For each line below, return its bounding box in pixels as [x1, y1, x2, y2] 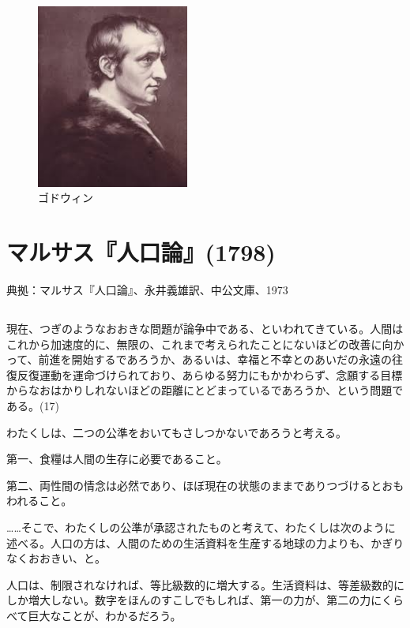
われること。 [6, 492, 73, 509]
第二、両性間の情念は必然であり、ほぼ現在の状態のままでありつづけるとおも [6, 477, 404, 493]
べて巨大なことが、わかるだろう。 [6, 607, 182, 623]
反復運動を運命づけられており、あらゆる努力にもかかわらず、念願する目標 [17, 366, 403, 383]
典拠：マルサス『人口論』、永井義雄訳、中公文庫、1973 [6, 282, 288, 298]
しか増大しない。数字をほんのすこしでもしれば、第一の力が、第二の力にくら [6, 592, 404, 608]
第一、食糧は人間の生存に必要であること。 [6, 450, 228, 467]
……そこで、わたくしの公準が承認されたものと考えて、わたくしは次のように [6, 519, 396, 536]
